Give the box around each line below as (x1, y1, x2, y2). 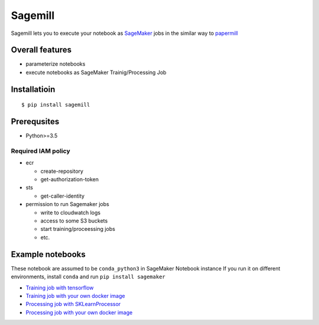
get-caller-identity (40, 192, 85, 199)
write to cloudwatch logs (40, 209, 100, 216)
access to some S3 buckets (40, 217, 108, 224)
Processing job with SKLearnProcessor (25, 301, 121, 308)
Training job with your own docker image (25, 292, 125, 299)
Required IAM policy (11, 147, 70, 155)
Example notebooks (11, 249, 86, 259)
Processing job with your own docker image (25, 308, 133, 316)
